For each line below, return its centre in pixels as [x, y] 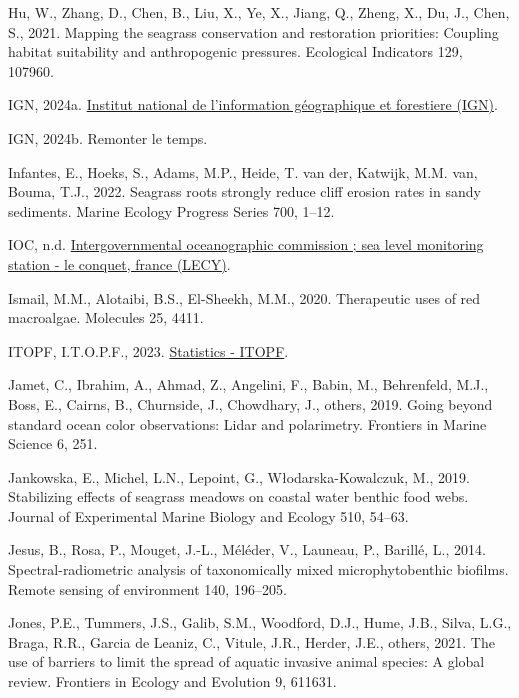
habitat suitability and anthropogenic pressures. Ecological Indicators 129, [235, 51]
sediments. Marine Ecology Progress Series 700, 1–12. [171, 210]
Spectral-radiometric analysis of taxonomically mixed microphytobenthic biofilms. [258, 569]
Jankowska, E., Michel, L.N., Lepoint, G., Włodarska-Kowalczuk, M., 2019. [239, 476]
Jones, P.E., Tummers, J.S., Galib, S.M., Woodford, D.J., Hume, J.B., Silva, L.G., [260, 622]
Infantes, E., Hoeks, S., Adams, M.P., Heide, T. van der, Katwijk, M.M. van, [243, 171]
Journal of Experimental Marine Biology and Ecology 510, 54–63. [208, 515]
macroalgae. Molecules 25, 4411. [106, 317]
